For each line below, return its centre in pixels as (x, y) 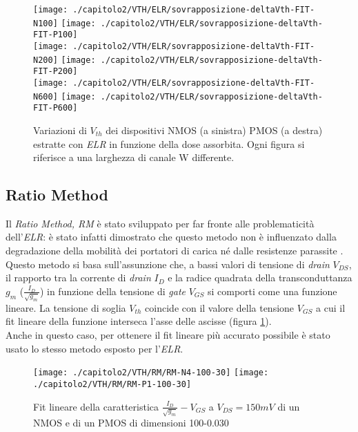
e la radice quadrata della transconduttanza (260, 278)
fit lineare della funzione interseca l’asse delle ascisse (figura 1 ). (139, 321)
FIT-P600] (56, 108)
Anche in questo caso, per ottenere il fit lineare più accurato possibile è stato (168, 335)
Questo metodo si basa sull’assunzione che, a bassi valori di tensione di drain (168, 264)
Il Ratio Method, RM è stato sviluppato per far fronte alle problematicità (160, 223)
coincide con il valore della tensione (220, 307)
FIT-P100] (56, 35)
